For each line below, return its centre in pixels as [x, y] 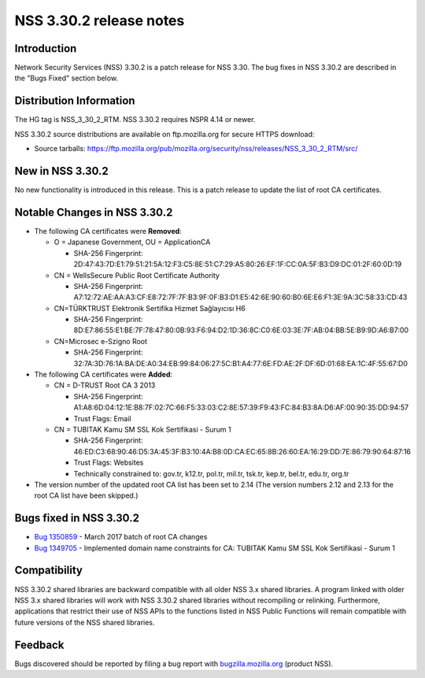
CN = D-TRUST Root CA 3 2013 [105, 385]
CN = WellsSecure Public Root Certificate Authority [137, 275]
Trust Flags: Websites [109, 463]
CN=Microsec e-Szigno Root [101, 341]
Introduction [46, 48]
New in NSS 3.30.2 [62, 170]
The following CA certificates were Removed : [108, 231]
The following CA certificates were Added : [103, 375]
